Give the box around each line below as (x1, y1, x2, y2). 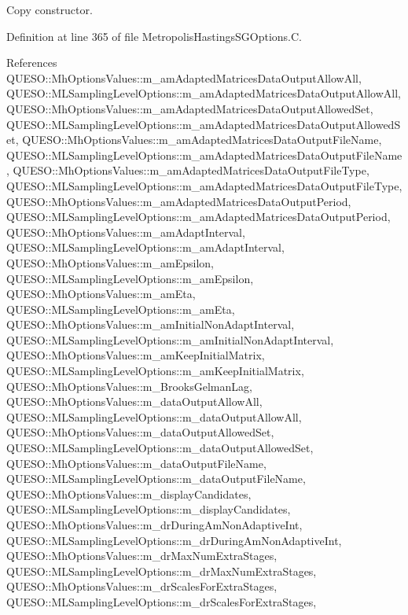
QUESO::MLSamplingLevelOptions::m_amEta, (6, 300, 235, 317)
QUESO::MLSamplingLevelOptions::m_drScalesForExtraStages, (6, 593, 317, 609)
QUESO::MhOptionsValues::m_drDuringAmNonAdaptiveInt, (6, 517, 303, 532)
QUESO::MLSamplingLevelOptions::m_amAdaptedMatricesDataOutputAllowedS (6, 116, 401, 132)
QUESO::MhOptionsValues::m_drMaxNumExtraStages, (6, 547, 278, 564)
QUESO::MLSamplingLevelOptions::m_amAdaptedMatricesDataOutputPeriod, (6, 208, 391, 225)
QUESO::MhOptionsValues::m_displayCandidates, (6, 485, 252, 502)
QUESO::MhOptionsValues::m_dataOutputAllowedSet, (6, 424, 274, 440)
